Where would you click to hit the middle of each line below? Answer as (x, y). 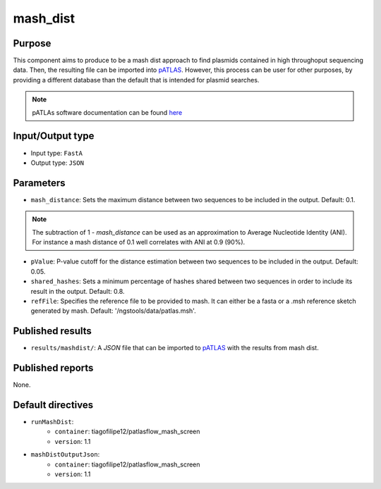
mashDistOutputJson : (65, 454)
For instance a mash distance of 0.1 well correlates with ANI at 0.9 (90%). (139, 242)
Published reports (53, 368)
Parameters (39, 183)
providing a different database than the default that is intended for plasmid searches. (136, 80)
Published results (52, 331)
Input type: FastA (56, 153)
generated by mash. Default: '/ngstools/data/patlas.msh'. (114, 311)
